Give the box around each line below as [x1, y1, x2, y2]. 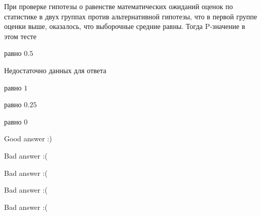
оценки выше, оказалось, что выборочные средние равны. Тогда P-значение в [4, 21, 245, 32]
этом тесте [4, 30, 37, 41]
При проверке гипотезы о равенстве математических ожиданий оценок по [4, 1, 233, 11]
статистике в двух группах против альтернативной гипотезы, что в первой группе [4, 11, 257, 21]
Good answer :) [4, 133, 52, 144]
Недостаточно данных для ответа [4, 65, 107, 75]
